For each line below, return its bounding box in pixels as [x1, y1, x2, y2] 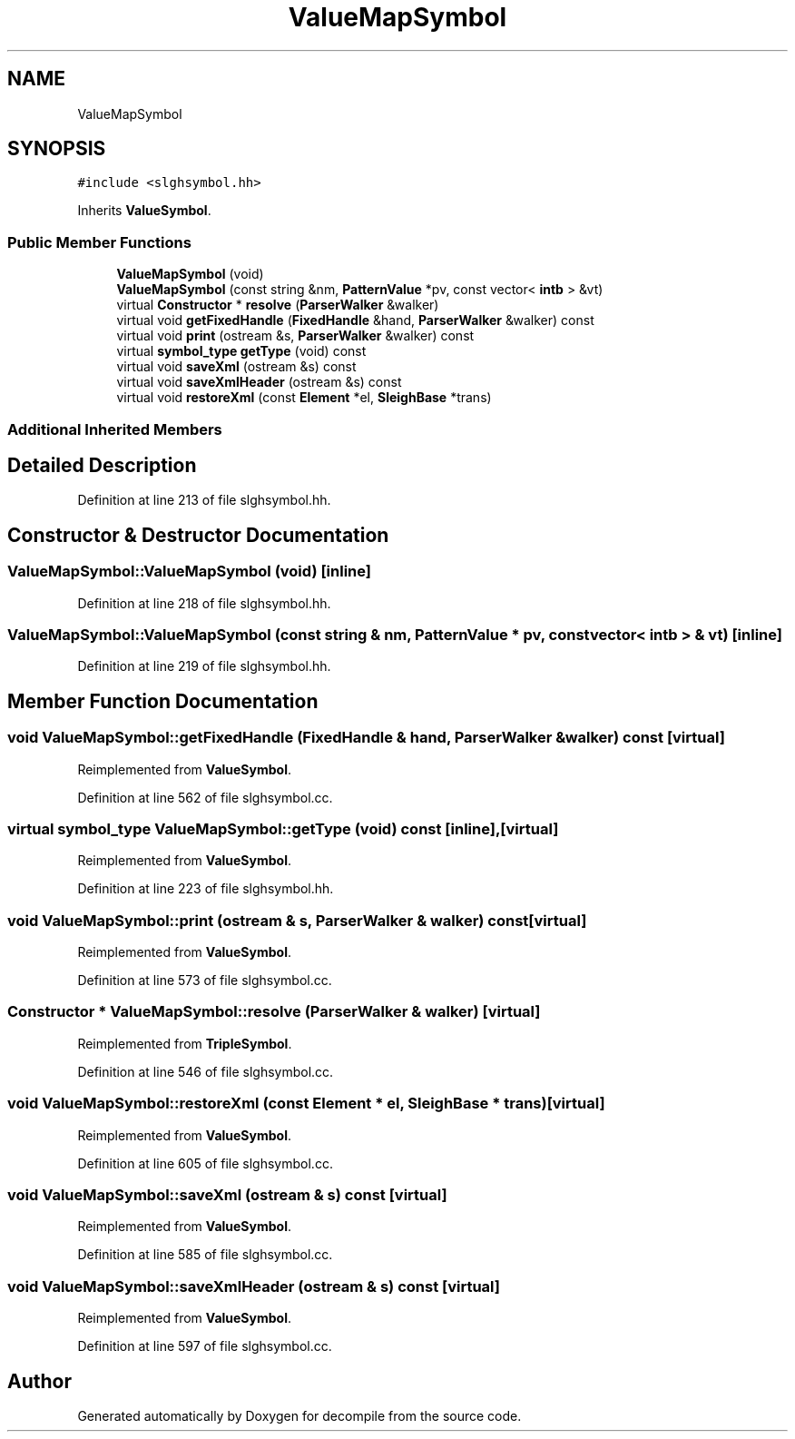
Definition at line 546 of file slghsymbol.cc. [77, 1063, 334, 1079]
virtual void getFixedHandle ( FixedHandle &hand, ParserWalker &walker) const [116, 312, 594, 329]
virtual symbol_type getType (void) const [116, 343, 367, 360]
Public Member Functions [7, 232, 191, 251]
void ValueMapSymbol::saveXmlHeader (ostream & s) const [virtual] [7, 1276, 500, 1296]
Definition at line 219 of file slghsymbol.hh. [77, 658, 331, 675]
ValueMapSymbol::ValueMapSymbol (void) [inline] [7, 562, 371, 581]
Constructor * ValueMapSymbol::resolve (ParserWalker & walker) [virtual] [7, 1002, 541, 1021]
